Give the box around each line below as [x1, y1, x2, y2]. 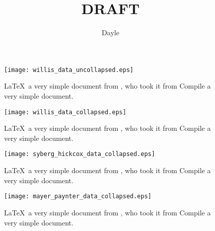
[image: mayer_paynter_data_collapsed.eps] [4, 193, 152, 200]
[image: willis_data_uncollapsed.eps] [4, 66, 134, 73]
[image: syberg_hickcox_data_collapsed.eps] [4, 150, 155, 158]
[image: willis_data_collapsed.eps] [4, 108, 127, 116]
